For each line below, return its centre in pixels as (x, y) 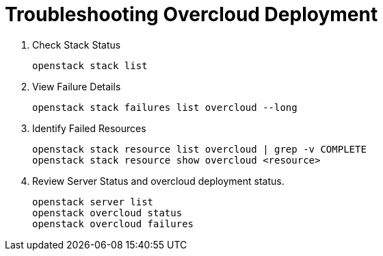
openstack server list (93, 202)
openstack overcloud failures (113, 223)
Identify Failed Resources (89, 128)
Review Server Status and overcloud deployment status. (158, 181)
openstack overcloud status (107, 213)
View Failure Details (77, 86)
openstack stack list (90, 65)
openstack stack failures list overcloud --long (165, 107)
